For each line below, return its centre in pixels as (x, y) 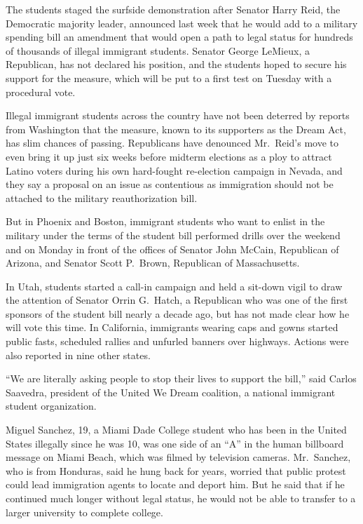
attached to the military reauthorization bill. (102, 197)
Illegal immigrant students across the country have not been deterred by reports (178, 115)
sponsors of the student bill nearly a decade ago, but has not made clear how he (178, 313)
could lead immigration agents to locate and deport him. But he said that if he (175, 484)
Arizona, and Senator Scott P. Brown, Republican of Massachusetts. (153, 263)
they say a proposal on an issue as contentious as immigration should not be (170, 184)
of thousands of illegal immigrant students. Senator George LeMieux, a (158, 50)
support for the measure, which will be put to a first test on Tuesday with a (169, 78)
